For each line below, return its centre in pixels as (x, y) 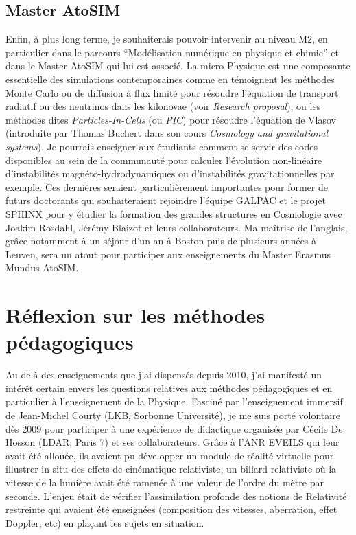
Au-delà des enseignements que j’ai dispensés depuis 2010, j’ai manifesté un (164, 375)
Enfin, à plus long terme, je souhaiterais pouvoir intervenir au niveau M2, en (167, 39)
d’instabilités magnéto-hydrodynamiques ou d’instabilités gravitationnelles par (170, 173)
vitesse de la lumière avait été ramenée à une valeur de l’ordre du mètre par (165, 482)
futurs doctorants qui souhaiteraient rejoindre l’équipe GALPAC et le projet (166, 200)
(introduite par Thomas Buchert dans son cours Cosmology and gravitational (167, 133)
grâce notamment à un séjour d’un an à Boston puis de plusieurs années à (161, 241)
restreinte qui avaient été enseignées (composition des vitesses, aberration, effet (171, 509)
